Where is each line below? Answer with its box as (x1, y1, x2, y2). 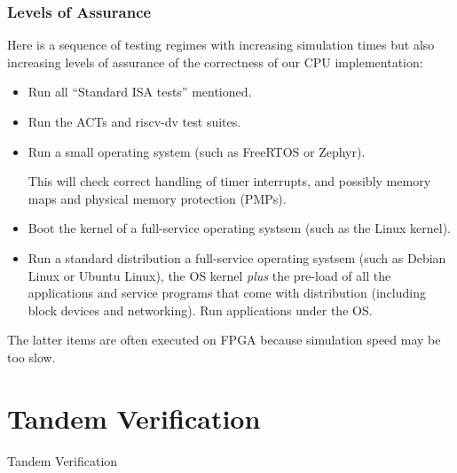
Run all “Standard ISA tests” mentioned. (28, 82, 252, 101)
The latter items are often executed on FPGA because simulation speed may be (7, 330, 441, 349)
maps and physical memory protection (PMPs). (28, 189, 287, 207)
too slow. (7, 347, 56, 366)
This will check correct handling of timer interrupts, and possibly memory (28, 172, 431, 190)
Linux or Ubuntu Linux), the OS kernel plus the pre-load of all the (28, 266, 391, 284)
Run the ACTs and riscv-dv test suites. (28, 112, 241, 130)
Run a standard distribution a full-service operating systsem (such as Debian (28, 248, 446, 267)
